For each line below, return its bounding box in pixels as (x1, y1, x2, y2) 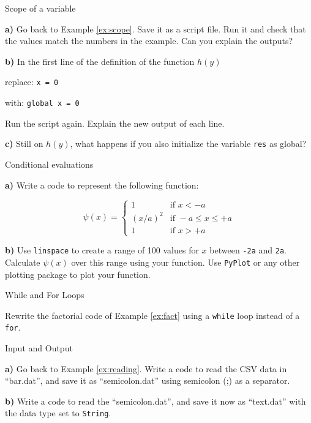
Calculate (5, 255, 40, 268)
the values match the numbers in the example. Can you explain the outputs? (5, 34, 293, 47)
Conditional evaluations (5, 157, 94, 170)
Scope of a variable (5, 2, 76, 14)
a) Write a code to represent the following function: (5, 178, 199, 191)
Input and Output (5, 342, 73, 354)
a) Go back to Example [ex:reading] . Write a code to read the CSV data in (5, 362, 287, 375)
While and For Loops (5, 288, 84, 301)
